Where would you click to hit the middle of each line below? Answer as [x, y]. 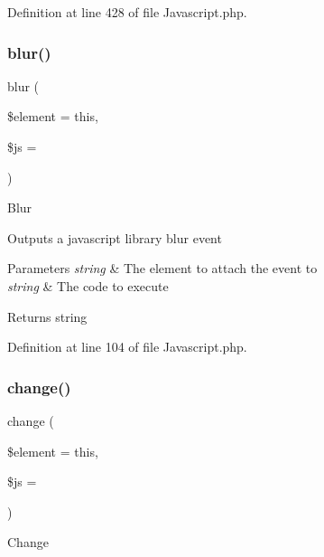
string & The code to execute [88, 285]
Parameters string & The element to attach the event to [162, 268]
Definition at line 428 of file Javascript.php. [127, 12]
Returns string [47, 316]
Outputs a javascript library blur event [115, 237]
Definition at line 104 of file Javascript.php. [127, 347]
